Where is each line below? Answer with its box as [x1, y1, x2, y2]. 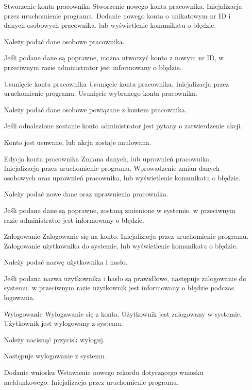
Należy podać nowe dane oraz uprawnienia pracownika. [4, 189, 168, 199]
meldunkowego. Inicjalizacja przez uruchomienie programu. [4, 376, 179, 387]
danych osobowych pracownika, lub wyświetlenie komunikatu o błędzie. [4, 20, 216, 30]
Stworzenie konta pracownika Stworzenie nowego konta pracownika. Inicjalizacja [4, 1, 242, 11]
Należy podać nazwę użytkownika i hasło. [4, 257, 128, 267]
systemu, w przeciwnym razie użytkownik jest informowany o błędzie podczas [4, 283, 234, 293]
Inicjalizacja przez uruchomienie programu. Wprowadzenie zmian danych [4, 163, 220, 173]
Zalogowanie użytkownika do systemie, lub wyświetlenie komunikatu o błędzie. [4, 240, 238, 250]
